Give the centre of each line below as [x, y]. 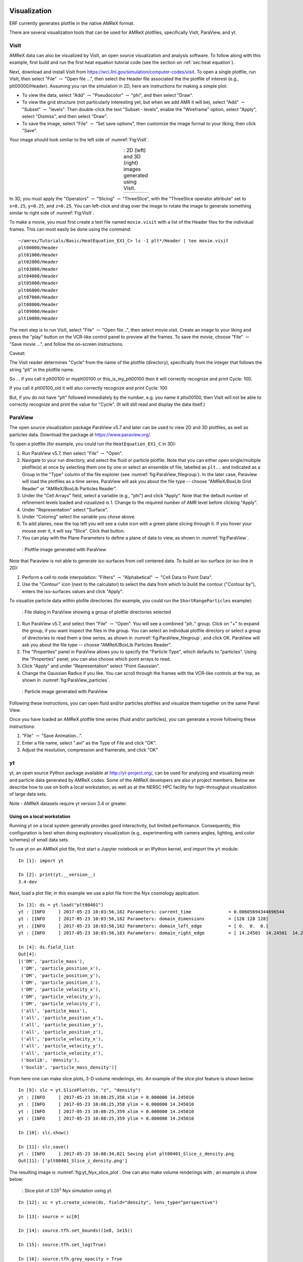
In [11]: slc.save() [44, 1147]
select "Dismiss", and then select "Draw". [65, 117]
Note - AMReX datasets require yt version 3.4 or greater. [68, 803]
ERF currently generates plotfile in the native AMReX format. [72, 23]
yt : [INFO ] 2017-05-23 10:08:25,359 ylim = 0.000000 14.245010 [106, 1118]
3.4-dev [28, 882]
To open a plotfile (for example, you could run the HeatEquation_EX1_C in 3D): [93, 444]
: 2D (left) [135, 150]
